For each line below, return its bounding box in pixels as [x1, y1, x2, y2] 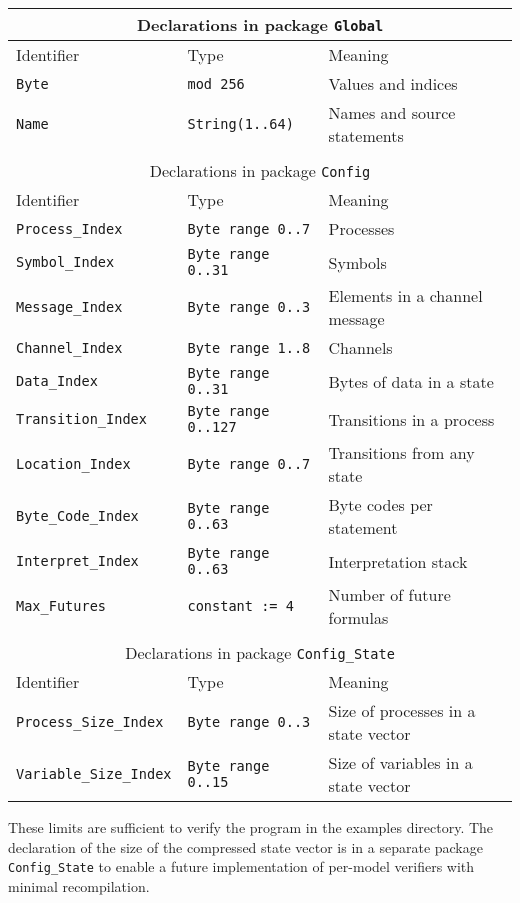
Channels [328, 336, 393, 359]
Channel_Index [16, 339, 123, 356]
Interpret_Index [16, 553, 139, 569]
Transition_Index [16, 411, 147, 427]
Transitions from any [328, 441, 475, 464]
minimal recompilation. [8, 875, 150, 896]
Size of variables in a [328, 751, 473, 774]
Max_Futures [16, 598, 107, 614]
